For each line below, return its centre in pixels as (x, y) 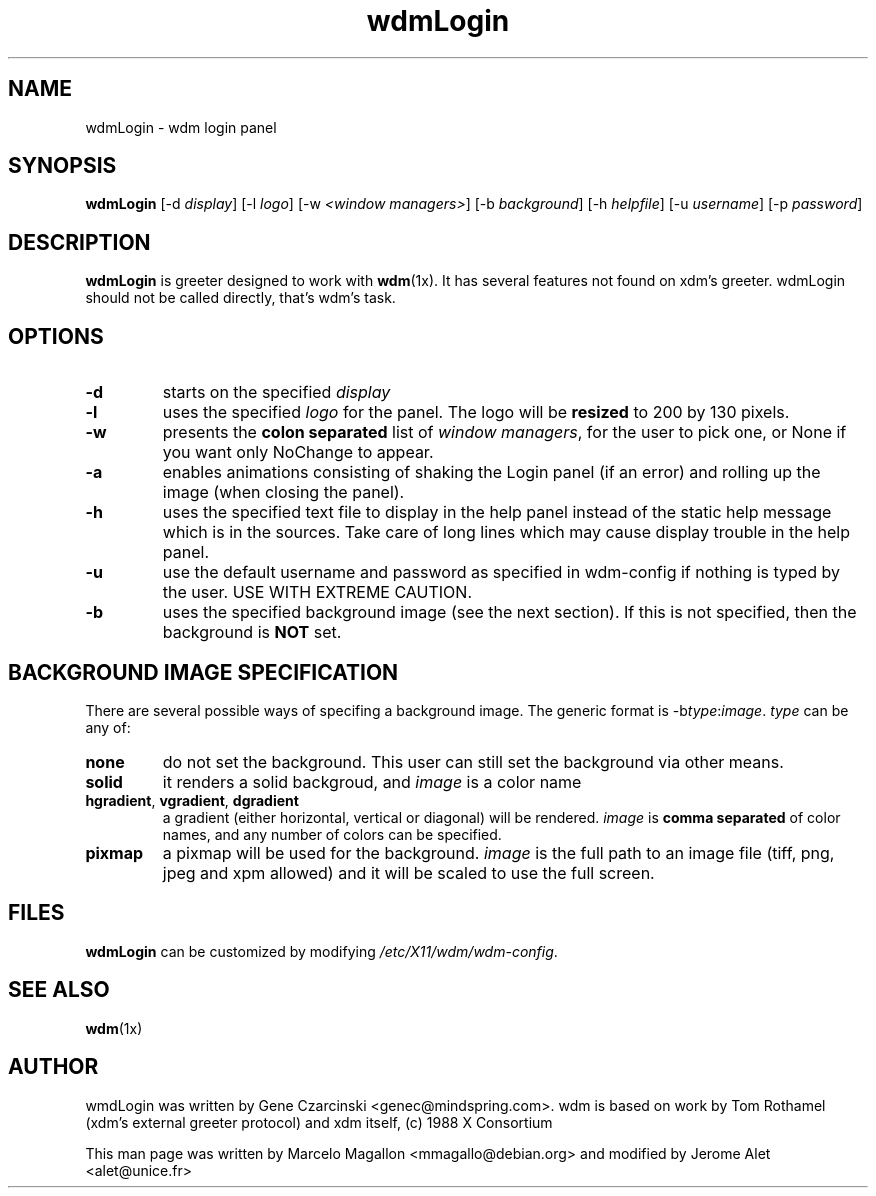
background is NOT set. (252, 632)
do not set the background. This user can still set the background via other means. (473, 761)
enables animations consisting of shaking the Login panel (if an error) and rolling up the (491, 472)
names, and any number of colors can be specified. (332, 834)
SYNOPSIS (62, 166)
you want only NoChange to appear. (298, 452)
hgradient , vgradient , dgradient (192, 800)
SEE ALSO (59, 990)
